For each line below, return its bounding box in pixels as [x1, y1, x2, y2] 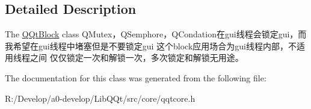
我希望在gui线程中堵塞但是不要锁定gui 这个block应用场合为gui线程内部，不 [5, 39, 297, 52]
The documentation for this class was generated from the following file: [5, 71, 266, 84]
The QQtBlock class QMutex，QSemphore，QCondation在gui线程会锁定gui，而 [5, 28, 307, 40]
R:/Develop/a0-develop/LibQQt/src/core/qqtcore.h [5, 92, 196, 104]
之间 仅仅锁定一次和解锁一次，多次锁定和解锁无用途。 [29, 51, 244, 64]
